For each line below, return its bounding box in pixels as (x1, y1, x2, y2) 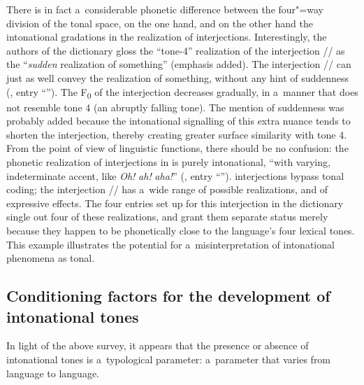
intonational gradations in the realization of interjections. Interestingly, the (6, 29, 327, 44)
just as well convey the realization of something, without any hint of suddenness (6, 70, 349, 85)
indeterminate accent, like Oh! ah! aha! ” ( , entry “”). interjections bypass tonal (6, 168, 344, 183)
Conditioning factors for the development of (6, 285, 330, 307)
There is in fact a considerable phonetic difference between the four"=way (6, 2, 323, 16)
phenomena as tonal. (6, 251, 95, 265)
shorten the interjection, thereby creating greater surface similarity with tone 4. (6, 127, 347, 141)
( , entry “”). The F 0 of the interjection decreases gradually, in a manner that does (6, 84, 358, 101)
